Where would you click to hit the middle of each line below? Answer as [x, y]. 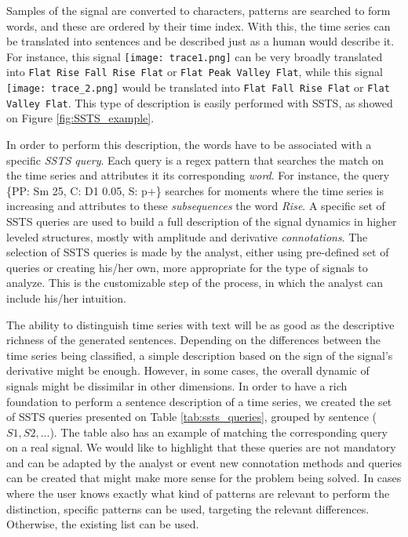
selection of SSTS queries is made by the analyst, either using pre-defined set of [198, 252]
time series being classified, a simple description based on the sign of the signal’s [200, 355]
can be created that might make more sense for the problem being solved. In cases [204, 478]
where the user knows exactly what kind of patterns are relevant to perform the [198, 493]
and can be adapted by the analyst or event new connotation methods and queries [204, 462]
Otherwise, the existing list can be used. [103, 524]
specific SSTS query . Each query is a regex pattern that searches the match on [195, 160]
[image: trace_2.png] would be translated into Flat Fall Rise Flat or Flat [198, 87]
